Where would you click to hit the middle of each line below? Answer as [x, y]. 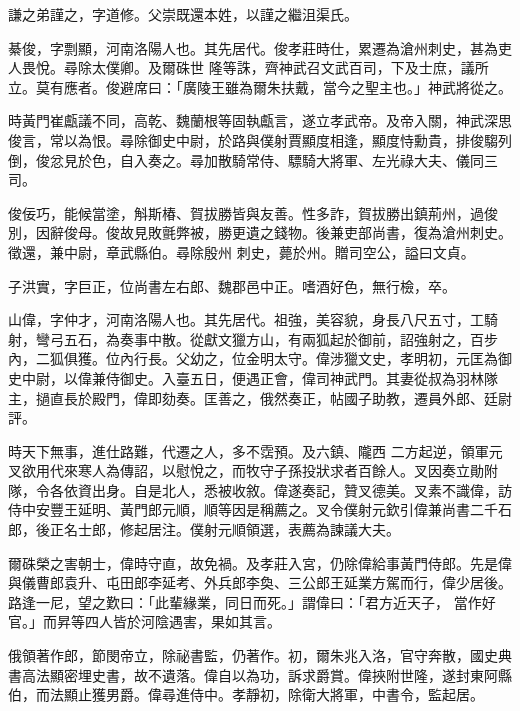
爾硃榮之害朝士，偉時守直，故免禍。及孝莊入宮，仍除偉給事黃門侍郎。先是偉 [260, 562]
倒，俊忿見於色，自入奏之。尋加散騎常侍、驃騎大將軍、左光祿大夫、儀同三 [253, 159]
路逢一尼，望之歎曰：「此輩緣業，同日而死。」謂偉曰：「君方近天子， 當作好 [252, 601]
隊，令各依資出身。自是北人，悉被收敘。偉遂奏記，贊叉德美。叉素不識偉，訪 [260, 489]
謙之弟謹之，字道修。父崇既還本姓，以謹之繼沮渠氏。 [183, 14]
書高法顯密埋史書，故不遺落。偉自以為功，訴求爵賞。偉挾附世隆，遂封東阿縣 [260, 674]
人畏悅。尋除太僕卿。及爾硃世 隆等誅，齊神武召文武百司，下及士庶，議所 [248, 67]
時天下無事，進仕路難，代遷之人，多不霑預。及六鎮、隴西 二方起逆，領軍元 [255, 450]
